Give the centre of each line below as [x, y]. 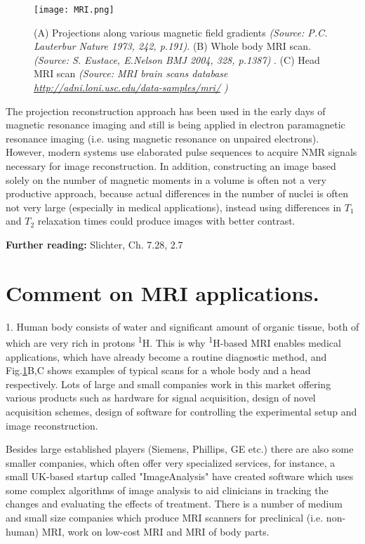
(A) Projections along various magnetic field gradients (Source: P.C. [181, 32]
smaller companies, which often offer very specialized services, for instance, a [171, 462]
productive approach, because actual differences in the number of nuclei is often [177, 193]
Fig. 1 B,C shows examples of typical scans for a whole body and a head [158, 370]
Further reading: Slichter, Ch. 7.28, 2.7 [94, 244]
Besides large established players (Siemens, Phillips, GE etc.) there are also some [180, 449]
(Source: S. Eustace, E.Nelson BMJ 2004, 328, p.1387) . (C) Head [177, 59]
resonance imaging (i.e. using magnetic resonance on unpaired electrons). [162, 138]
